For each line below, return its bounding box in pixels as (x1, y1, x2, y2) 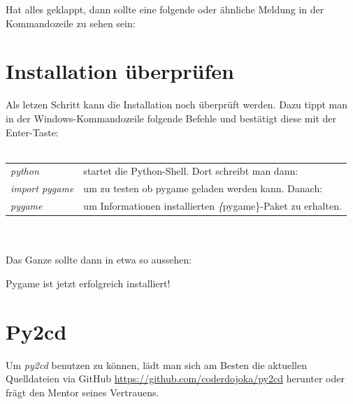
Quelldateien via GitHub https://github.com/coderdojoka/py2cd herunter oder (6, 371, 345, 386)
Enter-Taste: (6, 124, 59, 139)
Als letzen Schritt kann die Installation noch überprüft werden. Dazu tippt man (6, 97, 348, 112)
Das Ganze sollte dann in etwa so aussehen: (6, 252, 192, 267)
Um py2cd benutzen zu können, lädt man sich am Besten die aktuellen (6, 357, 307, 372)
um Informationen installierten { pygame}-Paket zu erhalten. (83, 199, 342, 213)
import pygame (10, 181, 74, 196)
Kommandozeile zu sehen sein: (6, 15, 136, 30)
